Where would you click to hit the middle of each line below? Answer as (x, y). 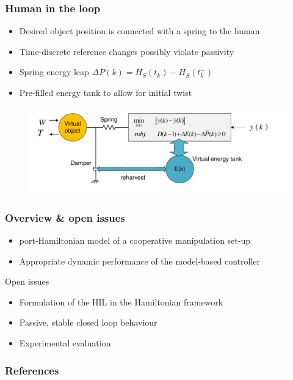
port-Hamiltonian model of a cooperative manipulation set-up (135, 240)
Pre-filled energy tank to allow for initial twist (106, 92)
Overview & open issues (65, 217)
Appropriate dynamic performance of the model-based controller (140, 261)
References (32, 370)
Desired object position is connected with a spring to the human (139, 31)
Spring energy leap (54, 72)
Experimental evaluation (65, 342)
